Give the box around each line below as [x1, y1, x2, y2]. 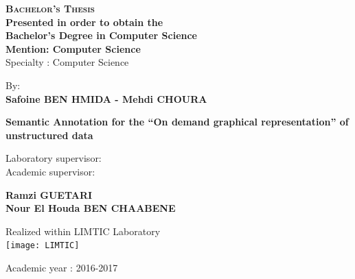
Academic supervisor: [5, 164, 95, 178]
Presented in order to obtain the [5, 14, 163, 29]
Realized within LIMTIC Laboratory [5, 223, 161, 238]
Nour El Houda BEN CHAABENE [5, 201, 176, 215]
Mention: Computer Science [5, 41, 141, 56]
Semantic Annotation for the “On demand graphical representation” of [5, 114, 349, 129]
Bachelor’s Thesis [5, 1, 95, 15]
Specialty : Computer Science [5, 55, 129, 69]
